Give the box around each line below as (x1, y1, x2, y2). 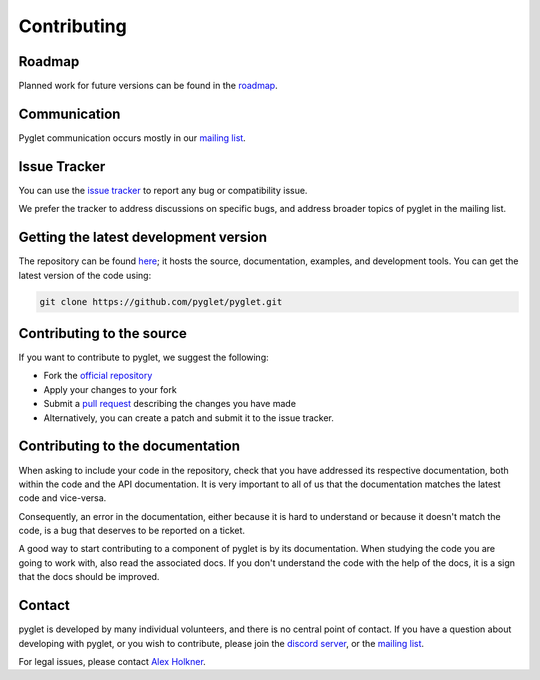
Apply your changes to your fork (43, 383, 177, 395)
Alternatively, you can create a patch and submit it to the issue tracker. (43, 411, 334, 424)
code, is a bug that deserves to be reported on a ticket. (18, 525, 245, 537)
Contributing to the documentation (18, 438, 240, 455)
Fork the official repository (43, 370, 153, 382)
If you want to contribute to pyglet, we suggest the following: (18, 351, 269, 364)
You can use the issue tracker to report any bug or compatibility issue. (18, 184, 308, 196)
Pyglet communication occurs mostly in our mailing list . (18, 131, 247, 144)
